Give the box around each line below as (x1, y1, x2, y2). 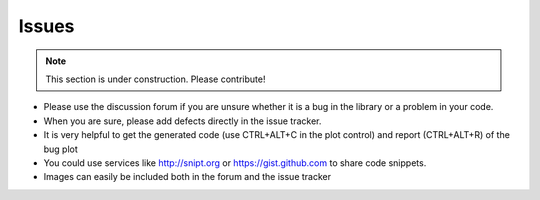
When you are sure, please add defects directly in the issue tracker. (43, 115, 322, 127)
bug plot (43, 143, 79, 155)
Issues (18, 15, 75, 37)
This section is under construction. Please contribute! (45, 73, 266, 85)
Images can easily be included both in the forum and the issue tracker (43, 171, 332, 183)
